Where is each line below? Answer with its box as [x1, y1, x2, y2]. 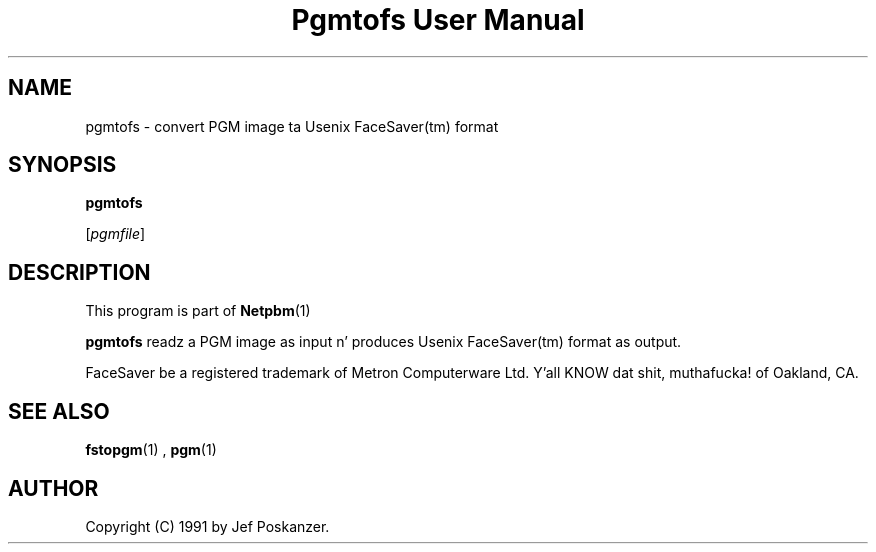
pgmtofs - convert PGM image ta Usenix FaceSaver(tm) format [85, 117, 499, 135]
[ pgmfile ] [85, 225, 146, 243]
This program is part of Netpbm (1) [85, 302, 311, 320]
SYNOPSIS [8, 152, 117, 178]
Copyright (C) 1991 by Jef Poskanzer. [85, 517, 330, 535]
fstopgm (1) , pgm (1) [85, 441, 217, 459]
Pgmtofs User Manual [291, 3, 585, 37]
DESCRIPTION [8, 259, 151, 285]
